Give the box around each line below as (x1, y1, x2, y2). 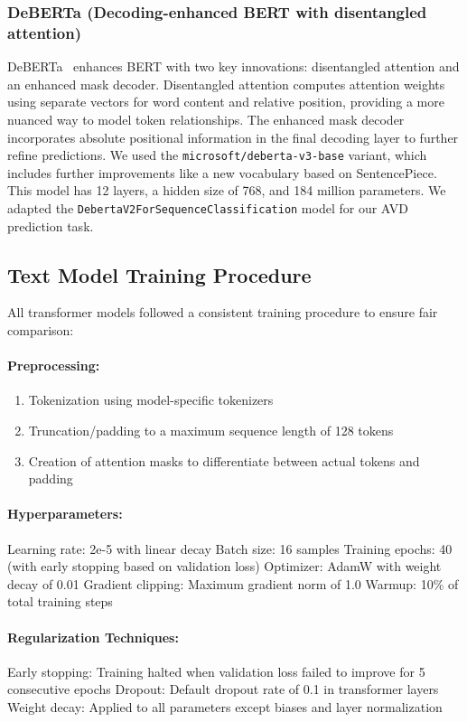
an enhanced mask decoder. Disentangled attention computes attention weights (7, 74, 445, 93)
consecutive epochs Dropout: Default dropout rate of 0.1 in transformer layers (7, 680, 439, 699)
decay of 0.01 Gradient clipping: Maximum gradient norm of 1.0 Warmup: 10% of (7, 574, 459, 593)
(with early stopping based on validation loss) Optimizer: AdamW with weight (7, 557, 442, 576)
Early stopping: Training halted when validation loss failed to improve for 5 (7, 661, 425, 680)
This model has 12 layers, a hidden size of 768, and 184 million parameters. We (7, 181, 446, 200)
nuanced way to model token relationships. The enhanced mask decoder (7, 109, 405, 128)
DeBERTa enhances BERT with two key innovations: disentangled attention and (7, 57, 460, 76)
